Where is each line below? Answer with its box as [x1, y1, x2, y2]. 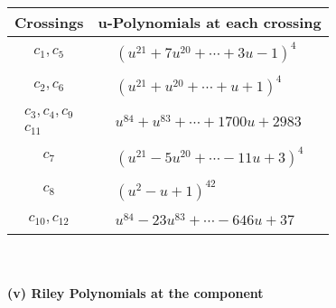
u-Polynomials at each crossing [98, 12, 322, 33]
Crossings [14, 12, 84, 33]
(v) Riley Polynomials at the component [7, 284, 264, 303]
